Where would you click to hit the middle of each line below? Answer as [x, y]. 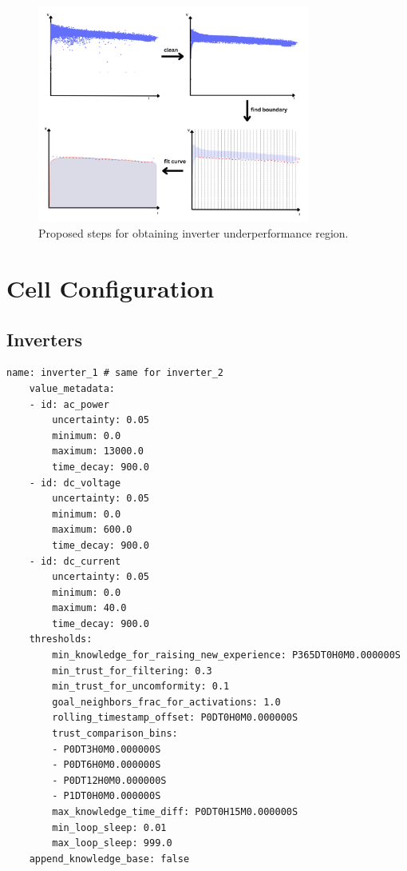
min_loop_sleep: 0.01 [109, 827]
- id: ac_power [69, 404]
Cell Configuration [111, 288]
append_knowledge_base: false [109, 859]
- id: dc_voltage [75, 483]
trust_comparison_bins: [115, 734]
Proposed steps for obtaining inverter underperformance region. [194, 233]
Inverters [44, 339]
